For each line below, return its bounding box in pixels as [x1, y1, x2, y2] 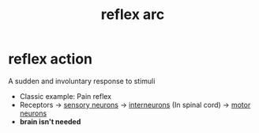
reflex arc [100, 6, 165, 24]
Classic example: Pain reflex [19, 91, 112, 101]
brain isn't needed [19, 116, 81, 126]
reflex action [8, 50, 93, 68]
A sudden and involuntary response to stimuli [8, 76, 156, 85]
